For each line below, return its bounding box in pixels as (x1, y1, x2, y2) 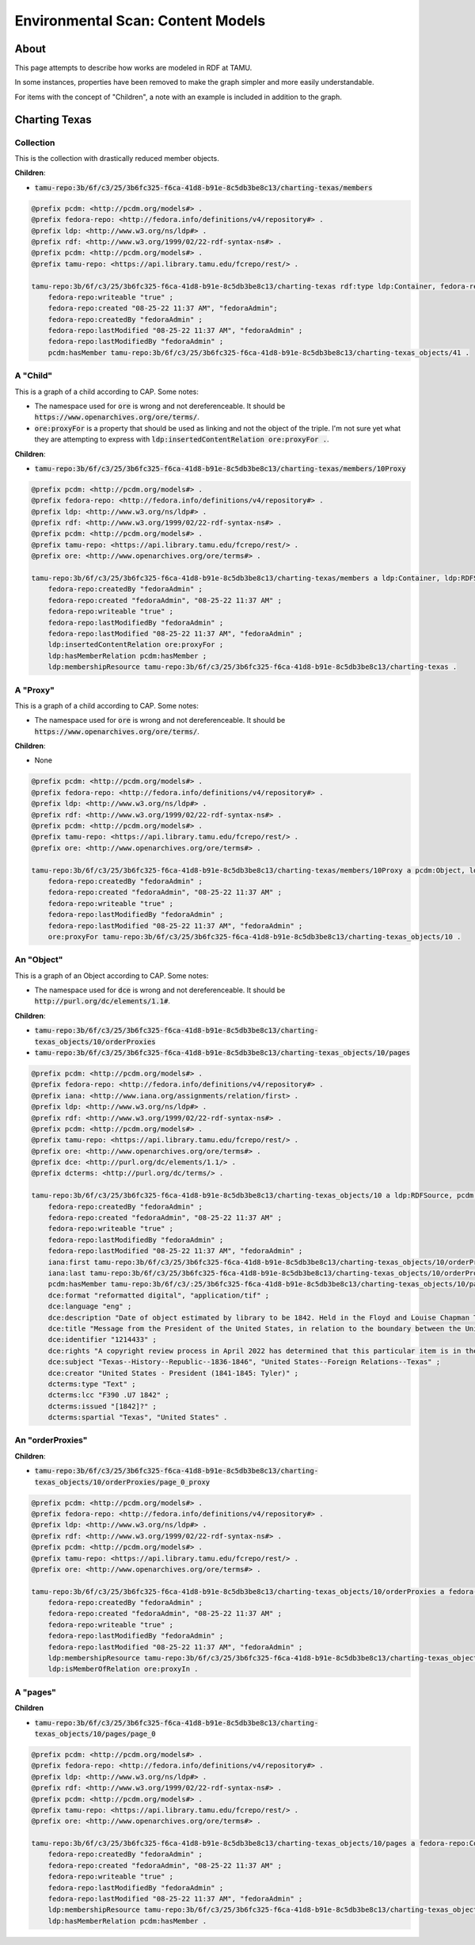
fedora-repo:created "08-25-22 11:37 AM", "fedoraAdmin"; (47, 304, 278, 313)
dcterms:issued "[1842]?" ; (47, 1401, 158, 1411)
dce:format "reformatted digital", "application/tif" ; (47, 1290, 270, 1300)
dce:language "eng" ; (47, 1302, 132, 1311)
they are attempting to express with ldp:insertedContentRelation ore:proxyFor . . (34, 434, 329, 444)
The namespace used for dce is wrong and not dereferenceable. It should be (34, 985, 286, 995)
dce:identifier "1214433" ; (47, 1336, 158, 1344)
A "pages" (14, 1687, 57, 1698)
